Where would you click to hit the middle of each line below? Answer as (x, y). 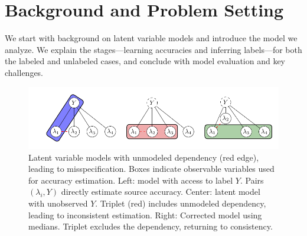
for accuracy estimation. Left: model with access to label (131, 180)
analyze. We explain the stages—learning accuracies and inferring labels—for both (153, 49)
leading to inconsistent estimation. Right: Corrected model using (145, 215)
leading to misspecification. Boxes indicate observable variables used (151, 169)
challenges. (24, 72)
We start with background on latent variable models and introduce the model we (151, 38)
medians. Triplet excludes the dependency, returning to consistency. (151, 226)
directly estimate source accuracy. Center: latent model (161, 192)
